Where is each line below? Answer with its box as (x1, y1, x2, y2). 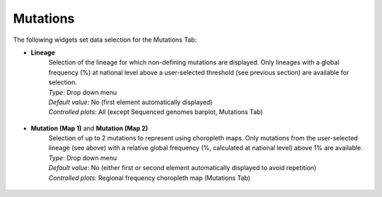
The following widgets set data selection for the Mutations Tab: (13, 35, 197, 44)
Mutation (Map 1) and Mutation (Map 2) (30, 124, 149, 133)
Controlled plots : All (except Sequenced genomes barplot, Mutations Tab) (48, 108, 263, 116)
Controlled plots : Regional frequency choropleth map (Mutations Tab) (48, 174, 251, 182)
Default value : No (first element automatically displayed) (48, 98, 213, 106)
